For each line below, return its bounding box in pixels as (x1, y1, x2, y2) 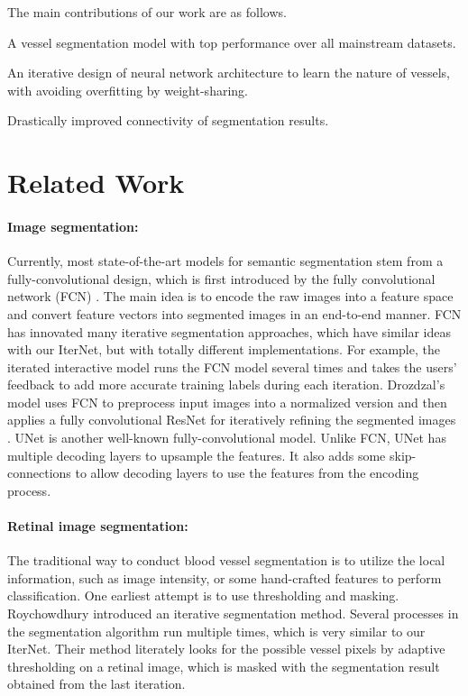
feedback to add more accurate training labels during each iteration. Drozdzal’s (7, 375, 445, 394)
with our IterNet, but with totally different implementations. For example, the (7, 340, 440, 359)
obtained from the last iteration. (7, 674, 186, 693)
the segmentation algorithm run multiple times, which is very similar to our (7, 621, 426, 640)
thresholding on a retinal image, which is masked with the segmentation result (7, 656, 440, 675)
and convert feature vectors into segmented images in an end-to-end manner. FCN (7, 304, 462, 323)
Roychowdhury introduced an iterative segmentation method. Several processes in (7, 604, 459, 623)
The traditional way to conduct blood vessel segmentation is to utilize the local (7, 551, 445, 570)
